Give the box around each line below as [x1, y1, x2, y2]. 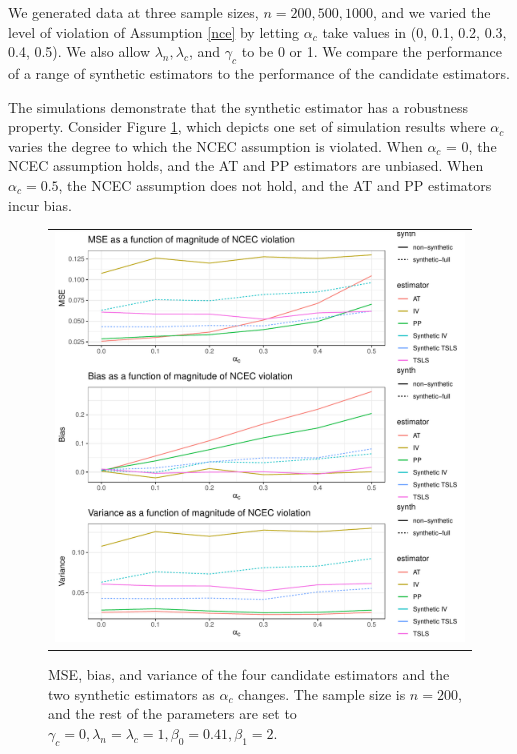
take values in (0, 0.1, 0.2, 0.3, [322, 21, 507, 42]
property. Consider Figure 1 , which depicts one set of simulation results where [8, 116, 486, 137]
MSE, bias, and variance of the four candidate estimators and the [48, 663, 450, 684]
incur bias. [8, 194, 72, 215]
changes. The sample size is [238, 683, 406, 704]
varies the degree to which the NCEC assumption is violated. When [8, 135, 423, 156]
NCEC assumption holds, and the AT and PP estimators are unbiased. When [8, 155, 484, 176]
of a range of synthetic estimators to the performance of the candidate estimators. [8, 62, 510, 83]
